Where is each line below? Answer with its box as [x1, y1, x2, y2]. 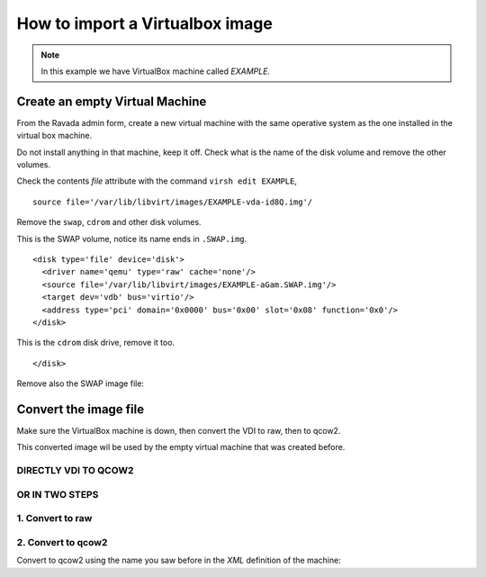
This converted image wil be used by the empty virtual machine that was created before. [16, 442, 346, 453]
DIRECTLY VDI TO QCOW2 [16, 464, 134, 477]
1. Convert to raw [16, 512, 93, 525]
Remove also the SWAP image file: [16, 378, 144, 389]
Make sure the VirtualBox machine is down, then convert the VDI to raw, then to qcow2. [16, 426, 341, 436]
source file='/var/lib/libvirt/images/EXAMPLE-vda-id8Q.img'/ [32, 196, 313, 207]
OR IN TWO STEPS [16, 488, 99, 500]
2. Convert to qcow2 [16, 536, 108, 548]
